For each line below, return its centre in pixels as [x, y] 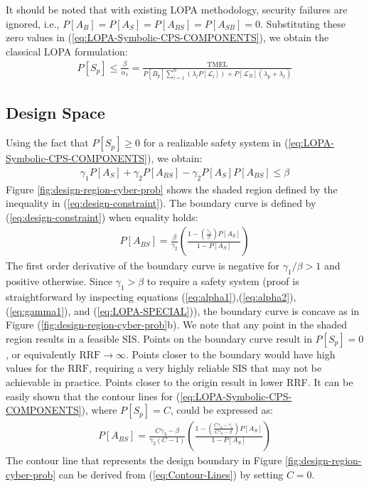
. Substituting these [303, 23]
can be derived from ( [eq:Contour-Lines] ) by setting [171, 474]
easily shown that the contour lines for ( [93, 396]
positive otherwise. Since [59, 281]
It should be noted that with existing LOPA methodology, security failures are [177, 9]
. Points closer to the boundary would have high [230, 354]
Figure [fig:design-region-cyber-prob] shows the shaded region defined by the [172, 189]
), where [99, 410]
